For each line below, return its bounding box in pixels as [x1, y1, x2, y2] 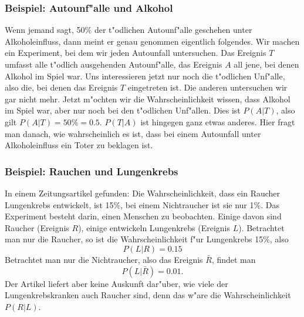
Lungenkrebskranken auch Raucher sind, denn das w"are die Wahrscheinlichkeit [5, 289, 291, 301]
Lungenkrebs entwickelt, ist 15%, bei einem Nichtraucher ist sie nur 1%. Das [5, 198, 279, 211]
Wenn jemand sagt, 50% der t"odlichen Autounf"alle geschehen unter [5, 24, 252, 36]
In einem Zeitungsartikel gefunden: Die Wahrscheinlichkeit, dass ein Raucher [5, 186, 281, 199]
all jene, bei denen [234, 58, 299, 70]
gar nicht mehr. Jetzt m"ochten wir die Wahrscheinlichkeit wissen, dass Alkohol [5, 92, 291, 105]
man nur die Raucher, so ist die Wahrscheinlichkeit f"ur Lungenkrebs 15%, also [5, 233, 289, 245]
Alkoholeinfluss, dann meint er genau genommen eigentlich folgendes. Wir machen [5, 35, 300, 47]
